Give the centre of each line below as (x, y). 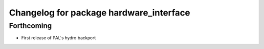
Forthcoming (31, 26)
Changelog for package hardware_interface (100, 13)
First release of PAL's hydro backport (59, 38)
